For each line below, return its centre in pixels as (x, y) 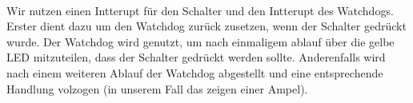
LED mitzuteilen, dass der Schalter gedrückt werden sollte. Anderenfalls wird (196, 57)
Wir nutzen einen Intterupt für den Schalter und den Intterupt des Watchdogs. (200, 10)
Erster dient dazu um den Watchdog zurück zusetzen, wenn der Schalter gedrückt (206, 26)
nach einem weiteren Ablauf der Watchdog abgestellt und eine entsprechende (195, 72)
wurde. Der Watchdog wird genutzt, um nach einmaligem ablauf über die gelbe (200, 41)
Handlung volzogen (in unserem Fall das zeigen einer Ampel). (157, 88)
